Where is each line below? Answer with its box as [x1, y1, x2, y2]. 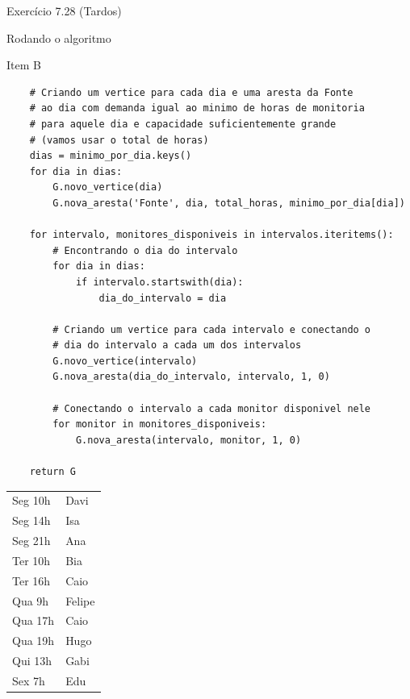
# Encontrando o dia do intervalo [52, 244, 238, 256]
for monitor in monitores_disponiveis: [52, 418, 267, 431]
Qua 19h [12, 632, 55, 649]
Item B [6, 56, 41, 73]
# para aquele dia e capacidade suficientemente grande [29, 118, 337, 130]
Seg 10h [12, 492, 51, 509]
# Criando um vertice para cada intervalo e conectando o [52, 323, 371, 335]
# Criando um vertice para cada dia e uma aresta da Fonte [29, 86, 354, 98]
